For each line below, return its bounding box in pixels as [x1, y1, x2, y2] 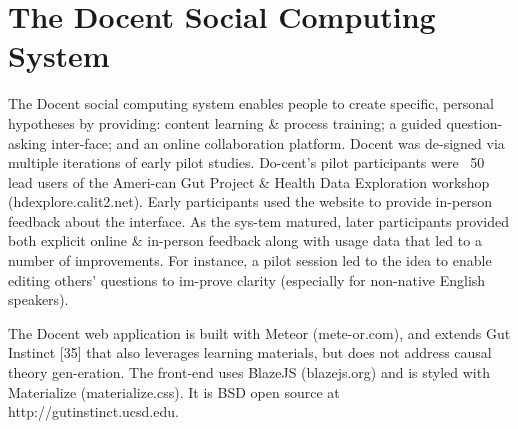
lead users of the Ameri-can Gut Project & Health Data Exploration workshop [8, 171, 490, 192]
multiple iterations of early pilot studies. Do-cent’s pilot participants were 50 [8, 152, 485, 173]
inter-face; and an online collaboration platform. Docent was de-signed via [51, 132, 505, 153]
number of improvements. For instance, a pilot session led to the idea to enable [8, 250, 492, 271]
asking [8, 132, 47, 153]
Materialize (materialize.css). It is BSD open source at [8, 381, 340, 402]
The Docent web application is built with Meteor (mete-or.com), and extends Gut [8, 322, 511, 343]
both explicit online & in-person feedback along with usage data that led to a [8, 230, 482, 251]
